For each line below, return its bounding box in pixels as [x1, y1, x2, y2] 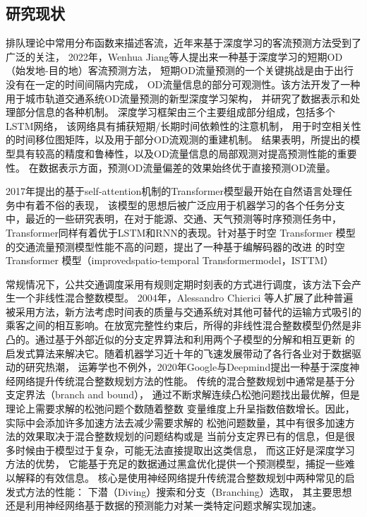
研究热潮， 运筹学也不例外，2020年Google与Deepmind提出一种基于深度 [25, 359, 350, 374]
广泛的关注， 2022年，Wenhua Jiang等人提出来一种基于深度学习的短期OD [6, 49, 343, 64]
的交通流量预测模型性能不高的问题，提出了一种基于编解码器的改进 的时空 [6, 239, 345, 254]
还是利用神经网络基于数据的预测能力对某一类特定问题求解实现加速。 [6, 498, 322, 513]
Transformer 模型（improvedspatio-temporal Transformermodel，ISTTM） [6, 253, 334, 268]
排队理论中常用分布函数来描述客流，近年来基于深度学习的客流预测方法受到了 [6, 35, 361, 50]
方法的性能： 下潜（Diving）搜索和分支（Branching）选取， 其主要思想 [25, 484, 352, 499]
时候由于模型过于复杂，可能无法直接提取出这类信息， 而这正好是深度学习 [15, 442, 355, 457]
